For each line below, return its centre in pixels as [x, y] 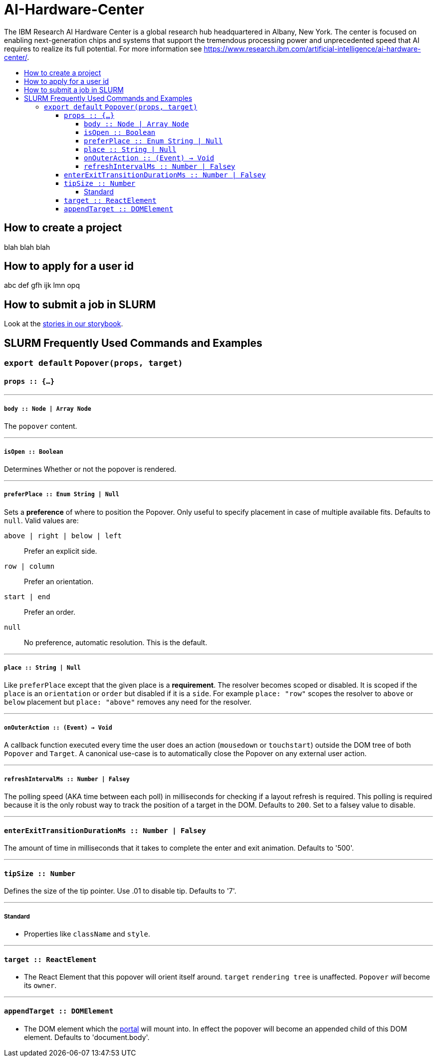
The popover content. [41, 426]
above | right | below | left [63, 535]
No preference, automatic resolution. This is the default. [116, 642]
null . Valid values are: [41, 520]
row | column [29, 566]
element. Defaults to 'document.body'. [87, 1037]
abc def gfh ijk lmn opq [42, 285]
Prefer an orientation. [59, 581]
